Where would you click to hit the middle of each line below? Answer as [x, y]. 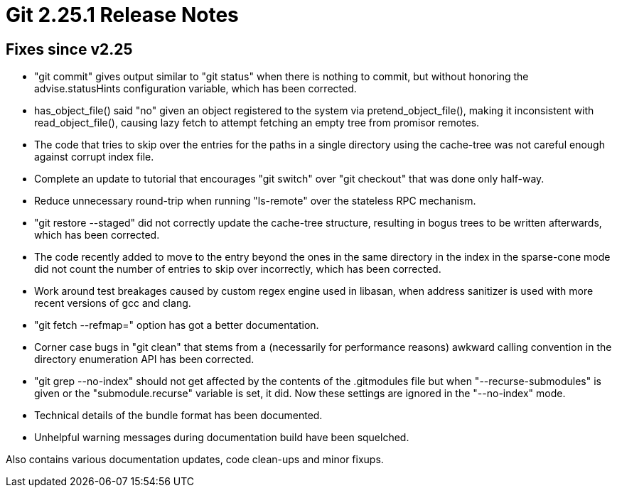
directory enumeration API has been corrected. [144, 359]
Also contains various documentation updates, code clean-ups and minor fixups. [195, 460]
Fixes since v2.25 [69, 49]
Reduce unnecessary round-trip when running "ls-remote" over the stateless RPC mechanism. [255, 201]
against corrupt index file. [94, 157]
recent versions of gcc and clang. [113, 303]
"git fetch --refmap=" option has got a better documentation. [177, 325]
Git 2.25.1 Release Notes [122, 15]
